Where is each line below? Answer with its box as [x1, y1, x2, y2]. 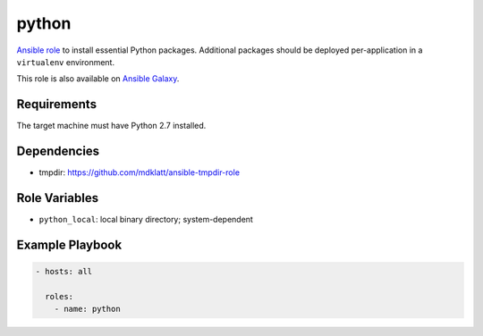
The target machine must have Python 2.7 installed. [16, 121, 207, 131]
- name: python [54, 304, 121, 315]
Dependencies [16, 144, 100, 159]
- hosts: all [35, 266, 93, 277]
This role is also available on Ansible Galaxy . [16, 73, 180, 84]
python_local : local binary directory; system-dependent [38, 214, 254, 225]
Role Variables [16, 190, 98, 206]
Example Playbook [16, 237, 123, 252]
